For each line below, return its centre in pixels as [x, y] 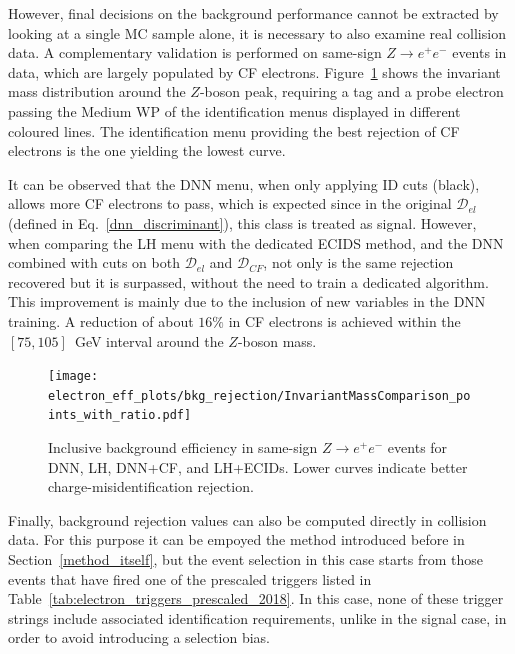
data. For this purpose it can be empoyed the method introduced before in [236, 539]
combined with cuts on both [94, 262]
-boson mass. [277, 340]
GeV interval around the [149, 340]
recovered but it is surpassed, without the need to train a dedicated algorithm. [248, 281]
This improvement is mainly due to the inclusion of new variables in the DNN [247, 301]
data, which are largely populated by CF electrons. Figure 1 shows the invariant [254, 71]
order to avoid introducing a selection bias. [139, 637]
